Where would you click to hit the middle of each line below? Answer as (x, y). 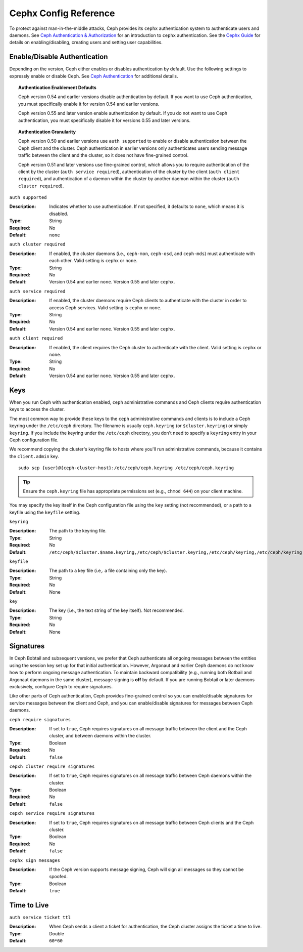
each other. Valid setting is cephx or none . (93, 261)
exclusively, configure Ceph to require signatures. (61, 687)
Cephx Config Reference (62, 13)
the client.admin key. (34, 456)
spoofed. (59, 877)
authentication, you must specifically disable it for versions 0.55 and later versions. (105, 120)
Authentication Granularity (47, 132)
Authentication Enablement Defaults (58, 88)
